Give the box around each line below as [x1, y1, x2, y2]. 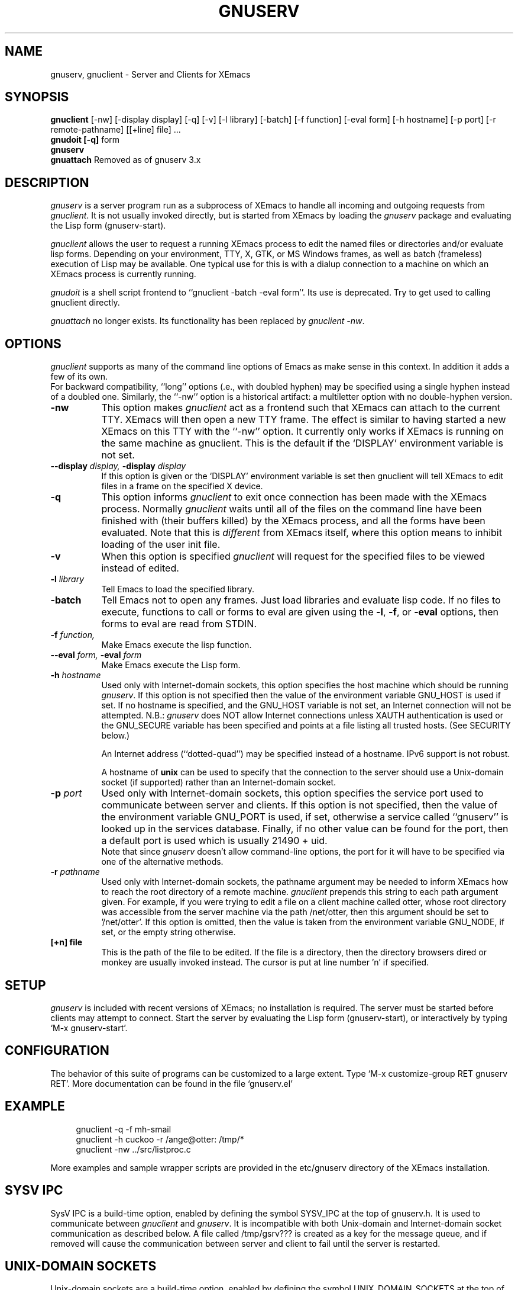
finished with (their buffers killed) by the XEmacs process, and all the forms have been [101, 515, 485, 527]
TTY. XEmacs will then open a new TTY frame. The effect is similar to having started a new [101, 413, 506, 426]
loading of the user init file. [101, 538, 221, 551]
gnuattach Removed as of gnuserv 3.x [50, 155, 201, 165]
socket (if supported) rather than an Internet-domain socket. [101, 777, 336, 788]
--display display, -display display [50, 461, 186, 471]
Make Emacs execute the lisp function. [101, 640, 252, 650]
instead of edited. [101, 562, 179, 575]
